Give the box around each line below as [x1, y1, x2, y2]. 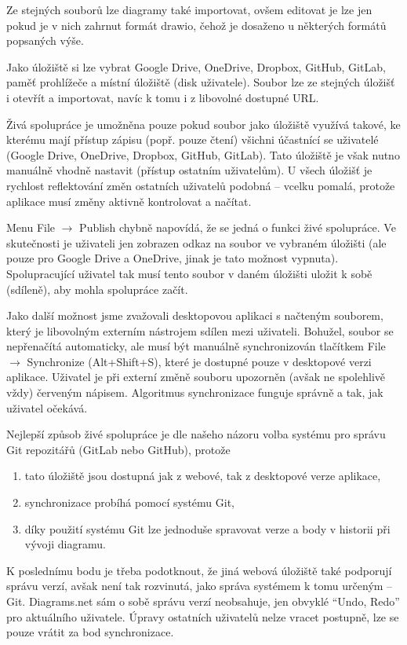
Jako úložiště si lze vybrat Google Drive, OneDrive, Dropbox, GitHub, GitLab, [6, 58, 386, 75]
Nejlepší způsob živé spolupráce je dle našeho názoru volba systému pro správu [6, 426, 386, 442]
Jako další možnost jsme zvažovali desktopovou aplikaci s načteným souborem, [6, 307, 383, 324]
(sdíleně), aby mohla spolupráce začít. [6, 280, 188, 297]
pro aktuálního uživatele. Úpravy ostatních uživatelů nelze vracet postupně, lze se [6, 608, 399, 625]
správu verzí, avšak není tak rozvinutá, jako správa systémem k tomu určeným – [6, 577, 393, 594]
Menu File [6, 219, 56, 236]
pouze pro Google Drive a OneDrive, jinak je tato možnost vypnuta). [6, 250, 339, 266]
